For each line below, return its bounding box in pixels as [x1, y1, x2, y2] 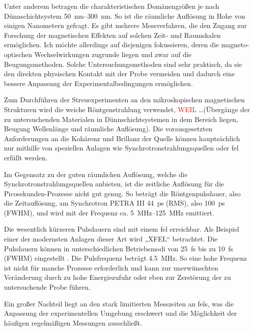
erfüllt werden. [4, 152, 48, 162]
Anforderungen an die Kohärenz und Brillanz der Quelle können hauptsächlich [4, 133, 240, 143]
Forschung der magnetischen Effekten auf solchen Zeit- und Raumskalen [4, 30, 221, 40]
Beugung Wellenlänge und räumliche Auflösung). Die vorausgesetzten [4, 123, 213, 134]
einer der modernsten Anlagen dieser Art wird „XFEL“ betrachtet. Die [4, 234, 218, 244]
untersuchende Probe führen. [4, 282, 91, 292]
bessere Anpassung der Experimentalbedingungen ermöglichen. [4, 78, 193, 88]
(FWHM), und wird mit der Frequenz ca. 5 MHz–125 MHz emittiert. [4, 207, 214, 217]
